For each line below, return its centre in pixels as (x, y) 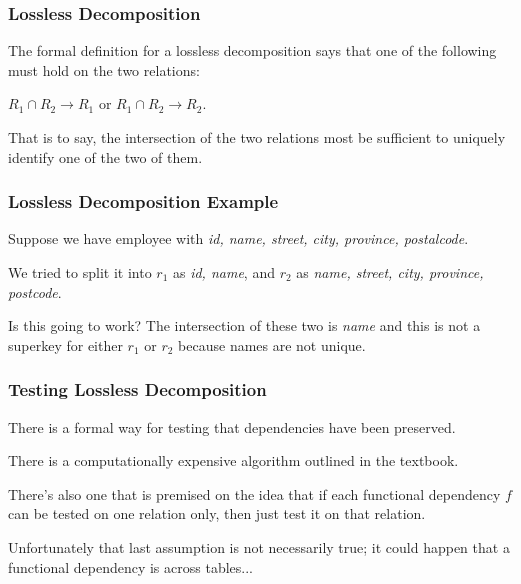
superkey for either (65, 344)
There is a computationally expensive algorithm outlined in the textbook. (233, 460)
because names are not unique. (272, 344)
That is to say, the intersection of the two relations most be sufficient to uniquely (257, 137)
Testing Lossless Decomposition (137, 389)
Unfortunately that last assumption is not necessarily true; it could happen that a (259, 546)
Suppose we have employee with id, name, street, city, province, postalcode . (238, 238)
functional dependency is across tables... (130, 566)
